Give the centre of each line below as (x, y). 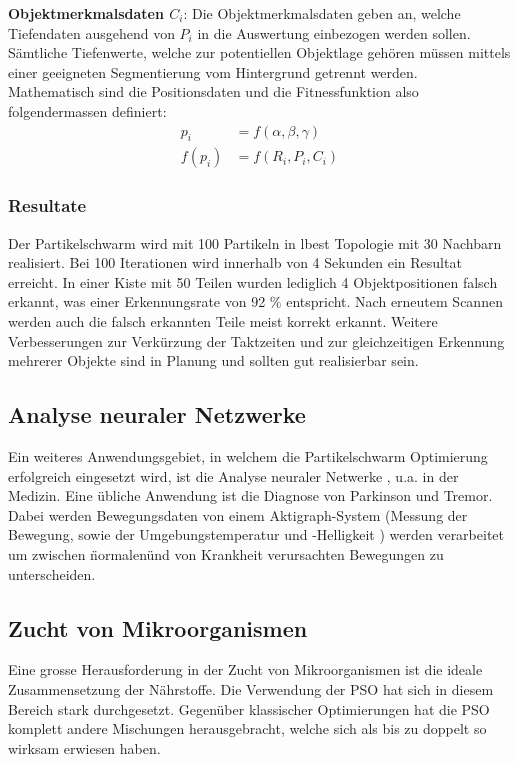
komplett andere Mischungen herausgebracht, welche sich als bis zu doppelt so (247, 728)
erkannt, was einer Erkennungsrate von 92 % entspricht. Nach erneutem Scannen (255, 301)
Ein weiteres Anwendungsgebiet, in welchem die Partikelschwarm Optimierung (248, 456)
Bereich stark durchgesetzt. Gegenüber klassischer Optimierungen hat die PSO (249, 708)
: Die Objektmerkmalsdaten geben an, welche (322, 13)
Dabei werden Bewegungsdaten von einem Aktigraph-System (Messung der (238, 514)
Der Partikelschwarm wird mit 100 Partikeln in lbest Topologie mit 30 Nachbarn (255, 242)
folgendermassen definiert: (87, 110)
